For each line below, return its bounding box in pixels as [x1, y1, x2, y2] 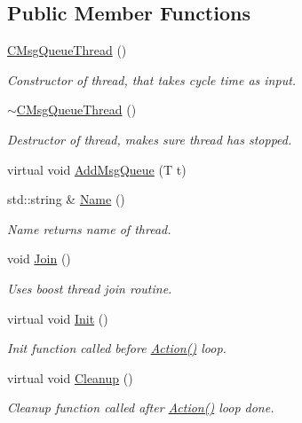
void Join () [7, 249, 71, 268]
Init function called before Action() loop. [7, 339, 226, 357]
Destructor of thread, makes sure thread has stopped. [7, 129, 292, 148]
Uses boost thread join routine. [7, 278, 172, 297]
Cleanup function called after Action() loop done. [7, 398, 274, 417]
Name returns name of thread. [7, 219, 171, 238]
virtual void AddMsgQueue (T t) [7, 160, 187, 178]
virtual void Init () [7, 309, 108, 327]
